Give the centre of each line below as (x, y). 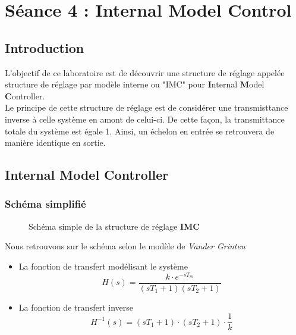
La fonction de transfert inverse (76, 307)
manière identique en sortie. (55, 143)
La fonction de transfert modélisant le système (103, 266)
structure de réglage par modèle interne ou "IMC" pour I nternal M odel (135, 84)
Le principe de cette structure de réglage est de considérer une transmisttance (147, 107)
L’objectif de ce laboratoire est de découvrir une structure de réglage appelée (145, 72)
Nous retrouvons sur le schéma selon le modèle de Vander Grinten (125, 246)
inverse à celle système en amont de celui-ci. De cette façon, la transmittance (145, 119)
